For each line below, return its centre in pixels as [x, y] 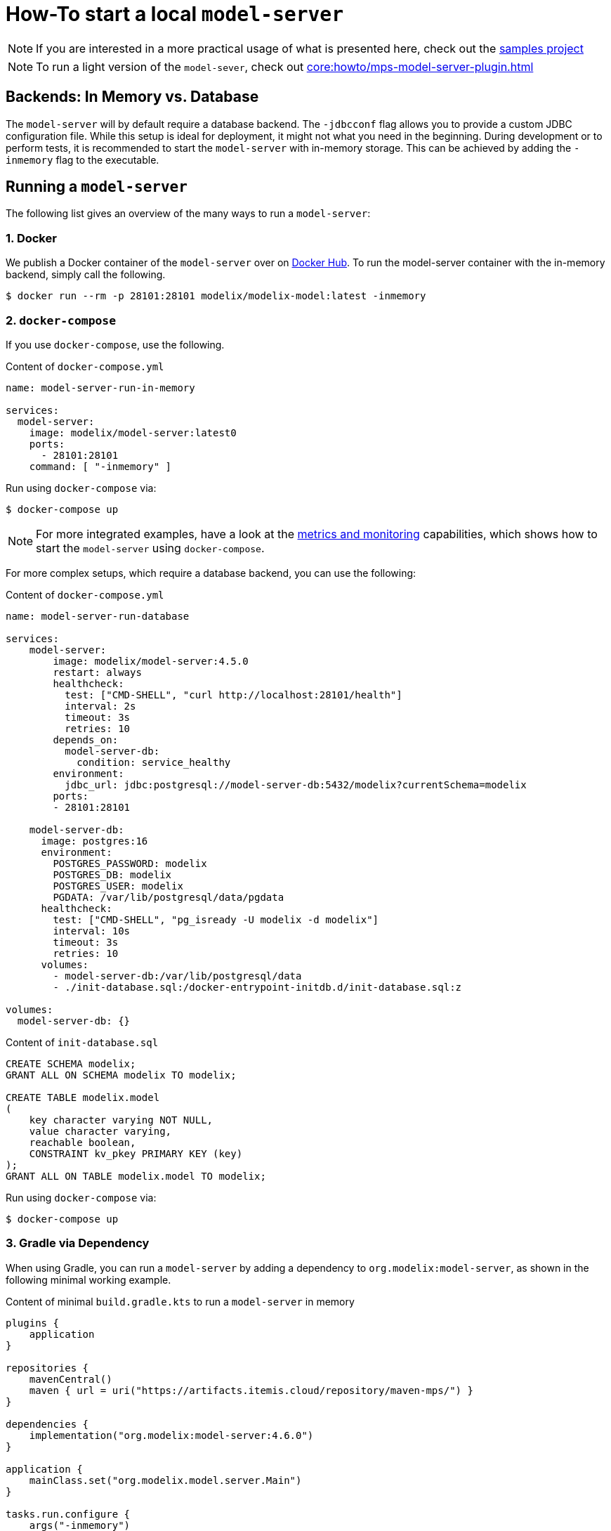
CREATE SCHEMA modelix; [71, 1063]
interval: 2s [100, 706]
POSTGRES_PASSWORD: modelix [130, 863]
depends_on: [86, 740]
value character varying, [100, 1131]
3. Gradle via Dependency [78, 1243]
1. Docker [31, 238]
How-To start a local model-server [175, 14]
